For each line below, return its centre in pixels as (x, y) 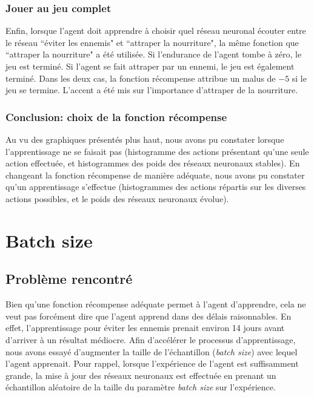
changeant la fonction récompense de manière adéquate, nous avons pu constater (155, 175)
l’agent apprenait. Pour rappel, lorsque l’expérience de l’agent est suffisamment (152, 363)
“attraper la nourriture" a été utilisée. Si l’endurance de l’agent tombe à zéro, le (154, 54)
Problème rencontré (69, 279)
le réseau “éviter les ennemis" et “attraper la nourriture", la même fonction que (152, 42)
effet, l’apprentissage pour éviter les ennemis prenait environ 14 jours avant (145, 328)
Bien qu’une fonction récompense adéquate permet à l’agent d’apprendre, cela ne (156, 304)
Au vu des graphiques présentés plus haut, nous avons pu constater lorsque (145, 139)
